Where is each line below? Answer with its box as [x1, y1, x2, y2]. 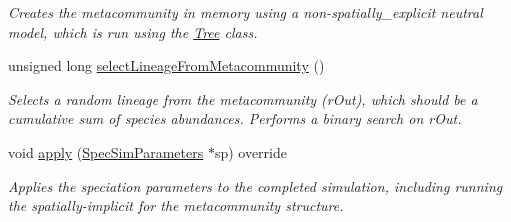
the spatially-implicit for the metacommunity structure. [8, 195, 344, 216]
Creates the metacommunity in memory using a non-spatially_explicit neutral [8, 2, 483, 22]
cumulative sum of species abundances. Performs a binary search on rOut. [8, 108, 462, 129]
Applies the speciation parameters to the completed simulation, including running [8, 175, 503, 196]
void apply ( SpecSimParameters [8, 141, 204, 162]
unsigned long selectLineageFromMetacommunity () [8, 55, 325, 76]
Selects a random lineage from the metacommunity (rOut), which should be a [8, 88, 478, 109]
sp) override [214, 141, 287, 162]
